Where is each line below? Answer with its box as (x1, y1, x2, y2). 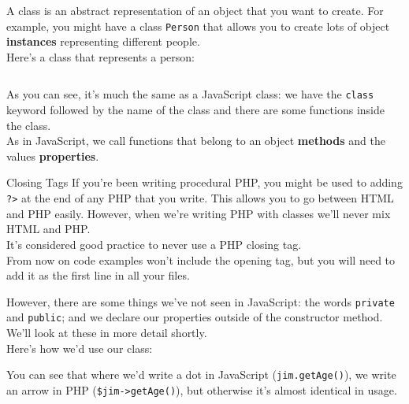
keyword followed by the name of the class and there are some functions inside (6, 102, 385, 118)
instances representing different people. (6, 33, 200, 50)
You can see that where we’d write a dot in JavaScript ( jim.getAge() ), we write (6, 366, 396, 383)
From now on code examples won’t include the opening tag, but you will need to (6, 251, 396, 268)
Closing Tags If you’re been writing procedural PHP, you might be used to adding (6, 174, 403, 191)
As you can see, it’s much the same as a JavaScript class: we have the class (6, 86, 374, 102)
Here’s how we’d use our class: (6, 339, 153, 356)
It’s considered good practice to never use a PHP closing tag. (6, 235, 302, 252)
